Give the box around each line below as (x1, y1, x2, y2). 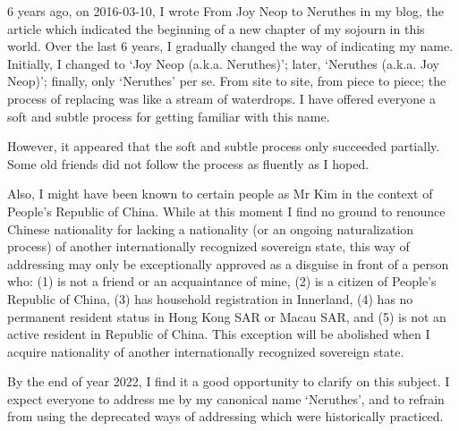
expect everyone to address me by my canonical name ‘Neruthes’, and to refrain (7, 389, 445, 408)
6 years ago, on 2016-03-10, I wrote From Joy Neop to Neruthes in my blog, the (7, 2, 444, 20)
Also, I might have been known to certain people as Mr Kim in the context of (7, 184, 433, 203)
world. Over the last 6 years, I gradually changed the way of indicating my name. (7, 37, 454, 55)
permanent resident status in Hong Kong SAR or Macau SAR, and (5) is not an (7, 307, 446, 325)
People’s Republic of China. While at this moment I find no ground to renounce (7, 201, 446, 220)
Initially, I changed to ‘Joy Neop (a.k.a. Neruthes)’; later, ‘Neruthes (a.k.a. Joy (7, 54, 439, 72)
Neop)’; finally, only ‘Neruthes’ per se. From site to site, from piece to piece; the (7, 72, 446, 90)
